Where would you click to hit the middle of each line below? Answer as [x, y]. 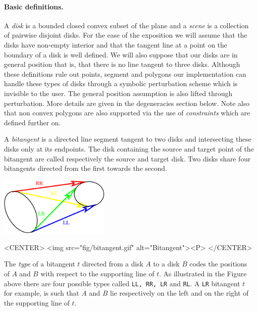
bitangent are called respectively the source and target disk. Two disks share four [127, 158]
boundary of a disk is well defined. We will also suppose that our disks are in [121, 54]
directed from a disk [113, 264]
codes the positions [218, 264]
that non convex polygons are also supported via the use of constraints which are [127, 113]
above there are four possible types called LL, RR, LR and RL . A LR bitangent [122, 283]
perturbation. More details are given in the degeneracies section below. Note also [127, 103]
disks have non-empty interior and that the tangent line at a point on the [116, 44]
